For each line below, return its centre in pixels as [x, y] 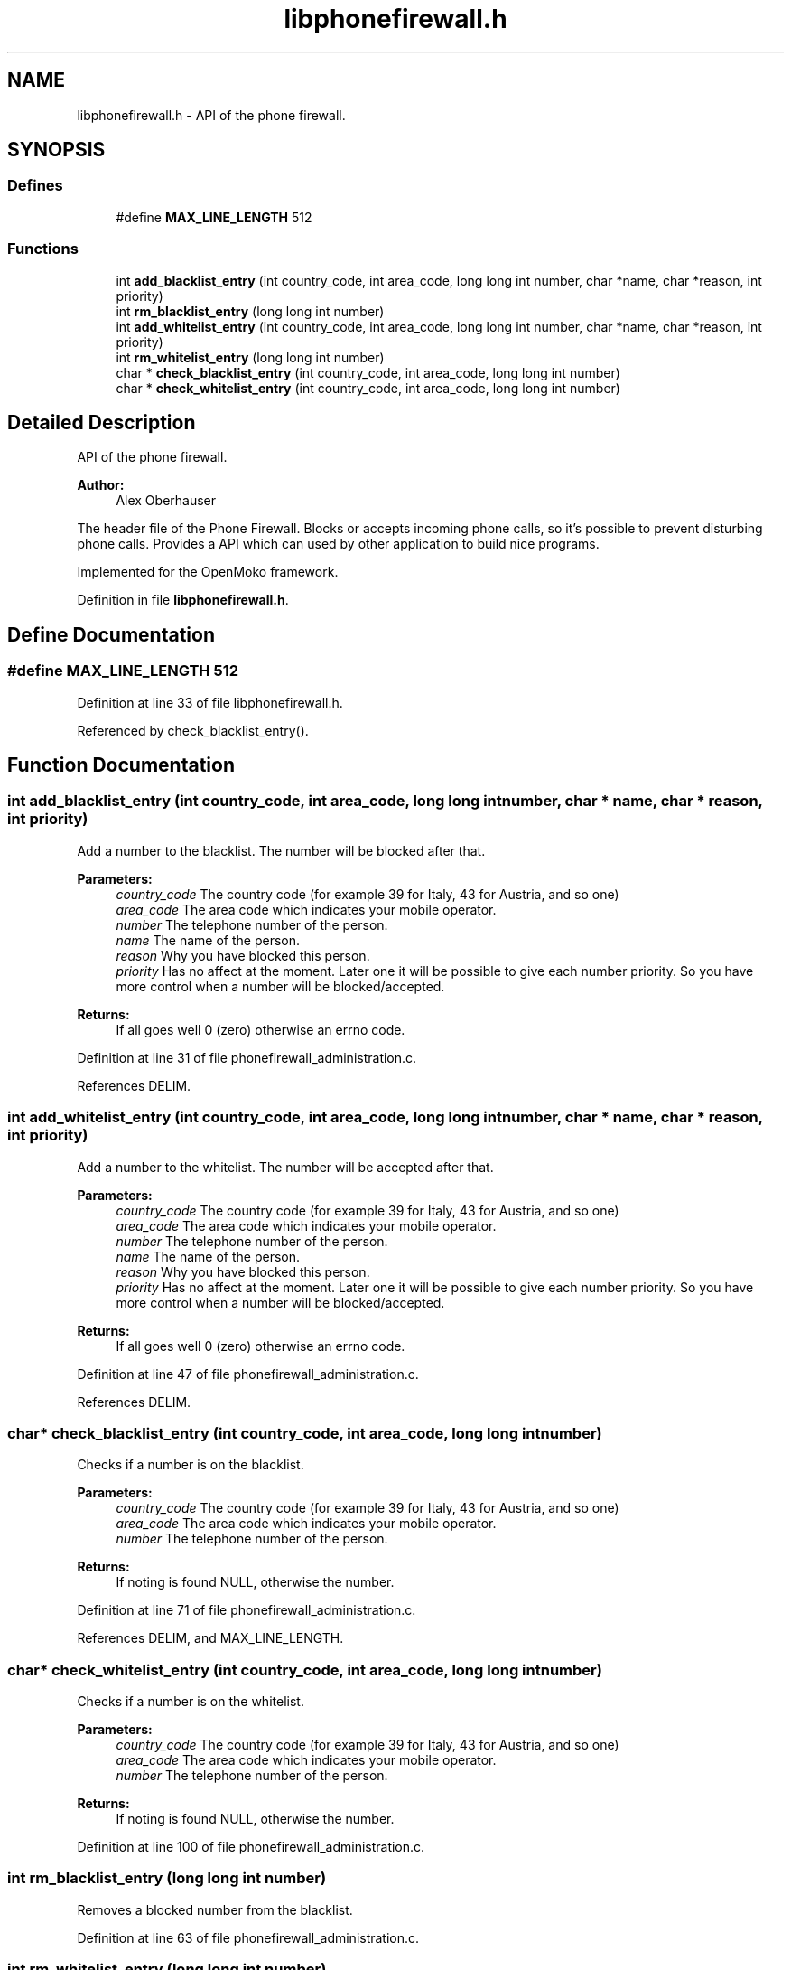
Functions [43, 249]
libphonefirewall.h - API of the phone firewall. [211, 115]
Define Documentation [111, 634]
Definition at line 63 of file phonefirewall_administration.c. [248, 1937]
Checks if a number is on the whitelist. [191, 1702]
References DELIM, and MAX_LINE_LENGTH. [210, 1638]
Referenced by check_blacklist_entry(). [193, 730]
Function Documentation [121, 765]
